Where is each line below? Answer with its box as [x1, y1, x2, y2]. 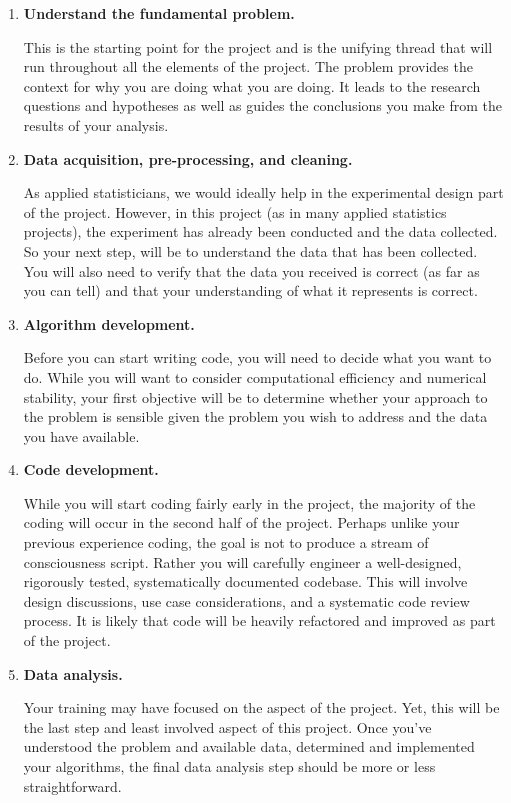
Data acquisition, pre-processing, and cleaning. [23, 148, 353, 169]
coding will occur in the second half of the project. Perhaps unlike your [23, 512, 460, 533]
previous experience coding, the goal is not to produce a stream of [23, 532, 429, 553]
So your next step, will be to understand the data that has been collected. [23, 240, 478, 261]
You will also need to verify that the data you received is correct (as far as [23, 260, 480, 281]
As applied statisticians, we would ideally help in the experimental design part [23, 182, 504, 203]
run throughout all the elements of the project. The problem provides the [23, 56, 473, 77]
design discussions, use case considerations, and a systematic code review [23, 590, 470, 611]
